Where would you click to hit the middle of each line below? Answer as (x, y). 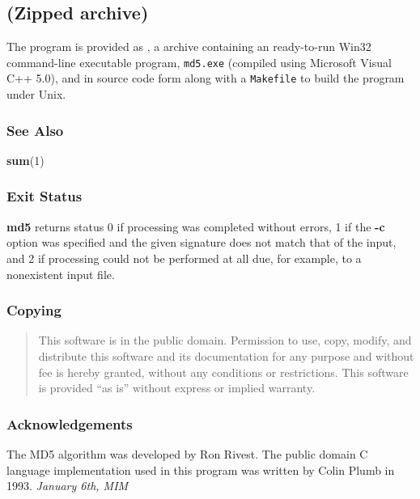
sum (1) (25, 160)
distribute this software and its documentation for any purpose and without (226, 355)
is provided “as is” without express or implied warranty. (177, 388)
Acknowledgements (70, 423)
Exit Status (45, 196)
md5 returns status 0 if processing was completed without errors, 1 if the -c (196, 226)
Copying (34, 310)
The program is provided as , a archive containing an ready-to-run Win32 (189, 47)
